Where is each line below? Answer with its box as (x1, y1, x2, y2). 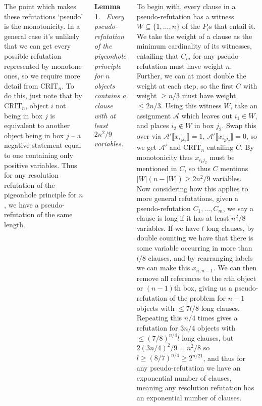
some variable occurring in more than (136, 242, 252, 253)
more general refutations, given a (136, 193, 238, 204)
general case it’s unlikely (4, 30, 80, 41)
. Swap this (222, 120, 256, 131)
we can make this (136, 262, 190, 273)
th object (228, 272, 256, 283)
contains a (94, 90, 126, 101)
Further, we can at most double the (136, 70, 246, 81)
